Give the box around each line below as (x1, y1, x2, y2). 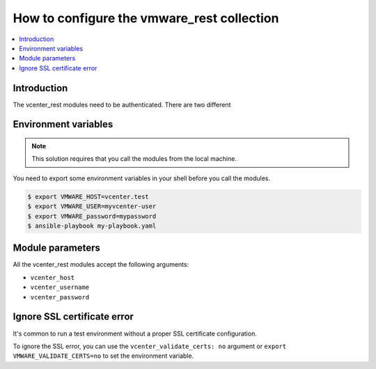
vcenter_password (30, 293, 90, 301)
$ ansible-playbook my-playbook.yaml (27, 221, 157, 230)
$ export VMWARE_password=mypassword (27, 212, 157, 220)
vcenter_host (30, 274, 75, 281)
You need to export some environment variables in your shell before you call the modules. (13, 174, 271, 182)
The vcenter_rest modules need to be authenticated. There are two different (13, 100, 231, 109)
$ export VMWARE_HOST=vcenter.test (27, 192, 149, 201)
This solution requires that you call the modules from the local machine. (31, 155, 237, 163)
